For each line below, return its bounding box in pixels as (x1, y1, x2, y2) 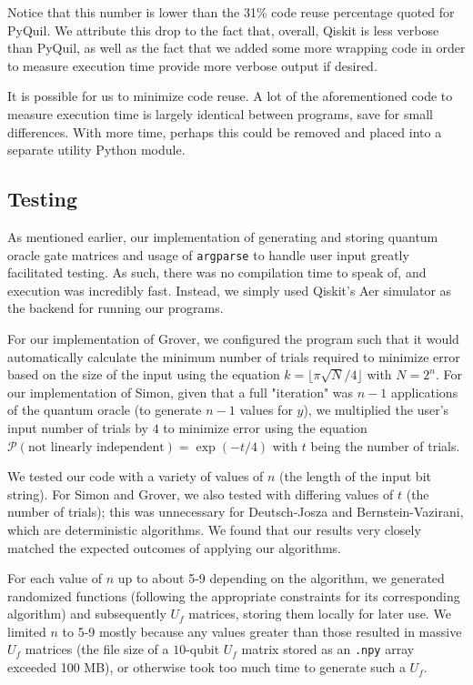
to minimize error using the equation (163, 418, 367, 437)
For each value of (7, 569, 103, 588)
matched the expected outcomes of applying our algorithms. (7, 538, 341, 557)
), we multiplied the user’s (303, 400, 449, 419)
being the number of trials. (310, 436, 460, 455)
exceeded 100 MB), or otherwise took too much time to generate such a (7, 658, 406, 677)
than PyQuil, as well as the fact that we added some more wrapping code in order (7, 38, 466, 57)
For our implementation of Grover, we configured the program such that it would (7, 328, 459, 348)
